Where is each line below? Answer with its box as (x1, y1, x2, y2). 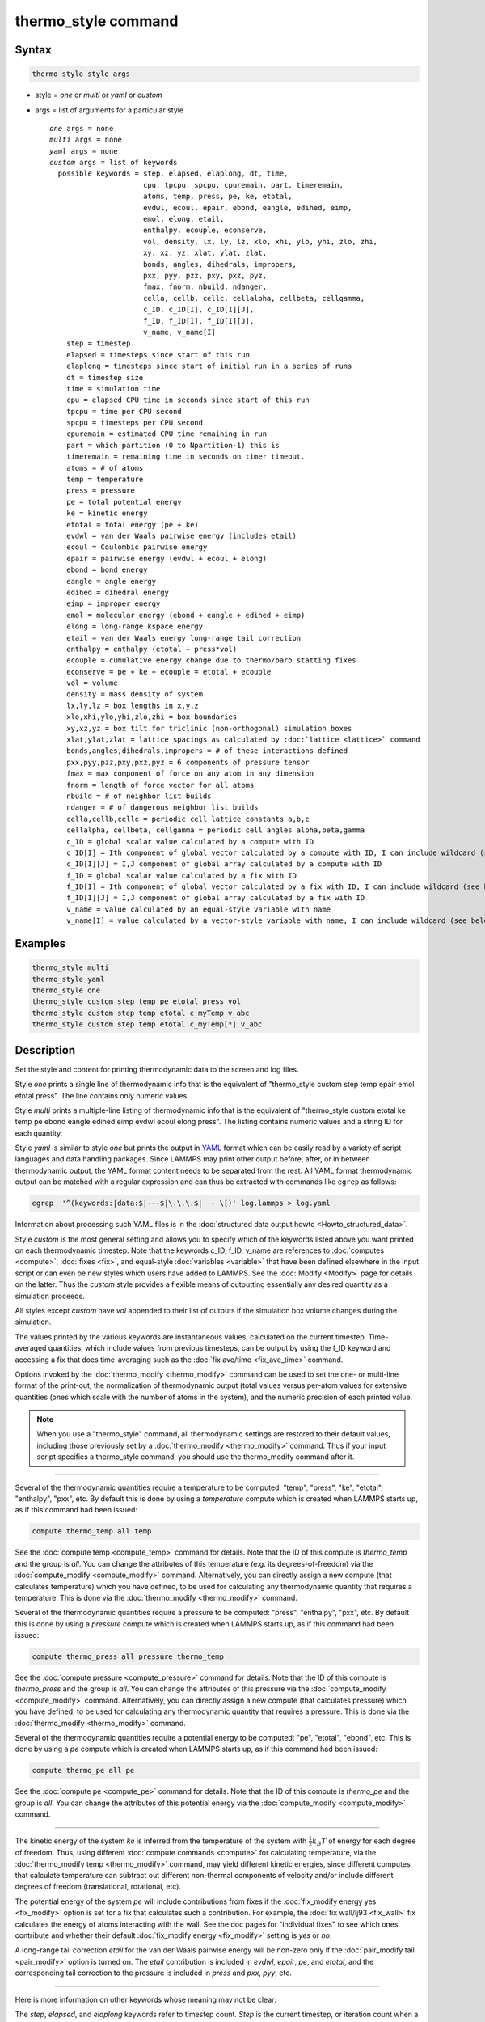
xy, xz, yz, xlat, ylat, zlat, (142, 248, 267, 258)
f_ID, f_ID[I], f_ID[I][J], (142, 316, 255, 325)
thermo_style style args (32, 70, 131, 78)
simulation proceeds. (15, 1291, 85, 1301)
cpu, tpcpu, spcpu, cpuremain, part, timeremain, (142, 180, 344, 189)
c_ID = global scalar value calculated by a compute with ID (65, 837, 314, 846)
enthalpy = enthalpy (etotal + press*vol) (65, 644, 238, 654)
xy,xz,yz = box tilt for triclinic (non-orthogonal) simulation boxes (65, 724, 352, 733)
